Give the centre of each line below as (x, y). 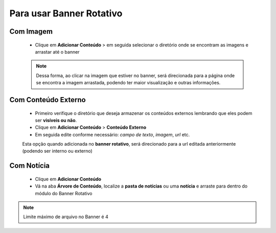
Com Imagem (31, 31)
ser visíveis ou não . (56, 120)
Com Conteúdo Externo (48, 100)
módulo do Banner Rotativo (64, 193)
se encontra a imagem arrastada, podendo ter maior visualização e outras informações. (128, 83)
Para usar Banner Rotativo (66, 13)
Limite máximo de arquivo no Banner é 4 (66, 217)
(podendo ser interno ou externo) (57, 151)
